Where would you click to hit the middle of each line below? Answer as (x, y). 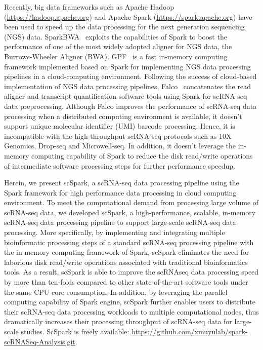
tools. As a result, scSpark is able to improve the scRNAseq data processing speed (131, 272)
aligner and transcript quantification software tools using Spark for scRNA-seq (126, 96)
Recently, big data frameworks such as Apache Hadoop (89, 7)
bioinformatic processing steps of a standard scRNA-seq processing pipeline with (129, 242)
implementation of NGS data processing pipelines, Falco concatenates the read (127, 86)
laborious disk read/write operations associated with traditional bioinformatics (126, 262)
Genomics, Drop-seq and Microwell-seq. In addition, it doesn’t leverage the (120, 146)
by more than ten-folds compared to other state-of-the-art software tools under (126, 282)
